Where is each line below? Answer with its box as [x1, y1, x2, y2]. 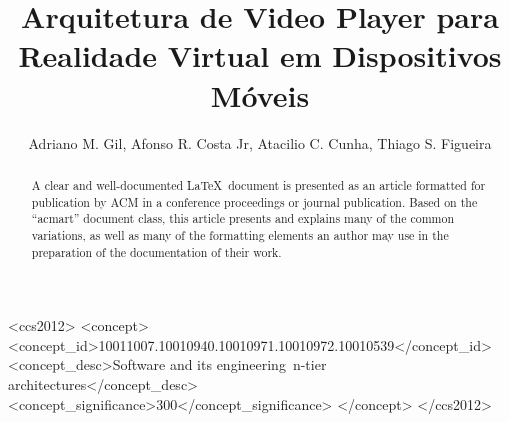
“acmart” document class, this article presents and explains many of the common [31, 210, 455, 227]
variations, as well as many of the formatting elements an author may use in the [31, 226, 449, 243]
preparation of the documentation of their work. [31, 243, 282, 260]
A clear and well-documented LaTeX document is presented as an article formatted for [31, 176, 486, 193]
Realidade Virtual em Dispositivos [18, 35, 502, 76]
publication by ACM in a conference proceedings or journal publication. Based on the [31, 193, 478, 210]
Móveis [210, 74, 310, 115]
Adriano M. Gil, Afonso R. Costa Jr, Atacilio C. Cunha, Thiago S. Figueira [28, 132, 492, 153]
